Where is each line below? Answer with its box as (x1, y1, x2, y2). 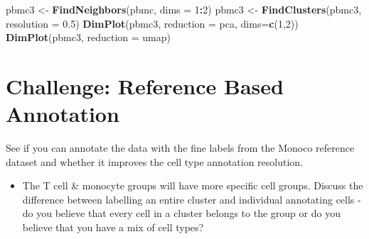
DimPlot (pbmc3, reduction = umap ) (6, 30, 171, 45)
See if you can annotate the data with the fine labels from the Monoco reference (6, 140, 355, 155)
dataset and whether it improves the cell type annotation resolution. (6, 154, 304, 169)
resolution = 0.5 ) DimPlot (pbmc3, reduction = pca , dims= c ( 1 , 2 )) (6, 16, 299, 30)
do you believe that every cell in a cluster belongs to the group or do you (22, 206, 341, 221)
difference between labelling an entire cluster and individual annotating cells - (22, 191, 361, 206)
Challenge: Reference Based (6, 71, 284, 100)
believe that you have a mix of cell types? (22, 220, 204, 235)
